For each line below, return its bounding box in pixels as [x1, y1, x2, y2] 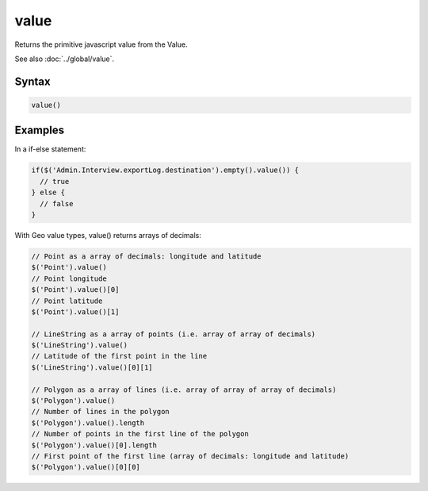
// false [40, 199, 74, 208]
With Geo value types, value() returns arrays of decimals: [14, 230, 202, 240]
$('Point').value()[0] [31, 286, 120, 294]
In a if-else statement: [14, 144, 86, 154]
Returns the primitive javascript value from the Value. [14, 40, 188, 49]
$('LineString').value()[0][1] [31, 362, 154, 372]
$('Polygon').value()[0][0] [31, 462, 140, 472]
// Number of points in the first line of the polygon [31, 429, 249, 439]
